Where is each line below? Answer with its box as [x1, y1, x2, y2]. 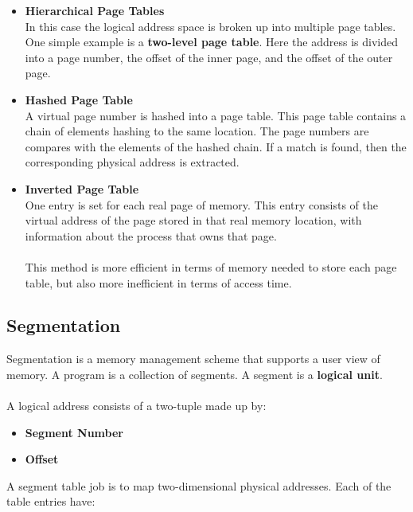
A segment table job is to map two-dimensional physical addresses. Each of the [6, 477, 392, 494]
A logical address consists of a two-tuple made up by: [6, 397, 267, 414]
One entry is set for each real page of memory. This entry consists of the [25, 196, 378, 213]
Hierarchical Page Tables [25, 2, 165, 18]
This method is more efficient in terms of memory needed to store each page [25, 258, 397, 275]
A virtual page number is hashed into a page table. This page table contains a [25, 107, 407, 123]
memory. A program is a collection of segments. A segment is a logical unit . [6, 365, 383, 382]
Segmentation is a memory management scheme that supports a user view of [6, 350, 380, 367]
